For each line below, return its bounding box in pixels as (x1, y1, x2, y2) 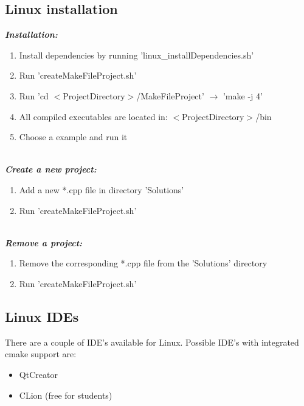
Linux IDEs (5, 307, 79, 326)
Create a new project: (5, 163, 97, 176)
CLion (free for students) (19, 388, 112, 401)
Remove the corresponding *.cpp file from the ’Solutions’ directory (19, 257, 268, 269)
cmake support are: (5, 347, 77, 360)
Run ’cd (19, 89, 49, 102)
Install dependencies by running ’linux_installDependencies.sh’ (19, 48, 254, 61)
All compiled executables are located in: (19, 110, 168, 123)
